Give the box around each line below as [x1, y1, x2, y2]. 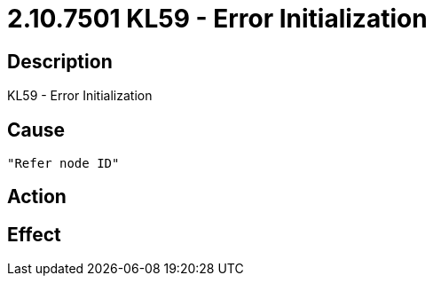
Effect [7, 223, 61, 246]
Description [7, 50, 113, 73]
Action [7, 185, 67, 208]
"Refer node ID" [7, 156, 120, 171]
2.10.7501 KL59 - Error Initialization [7, 4, 428, 34]
